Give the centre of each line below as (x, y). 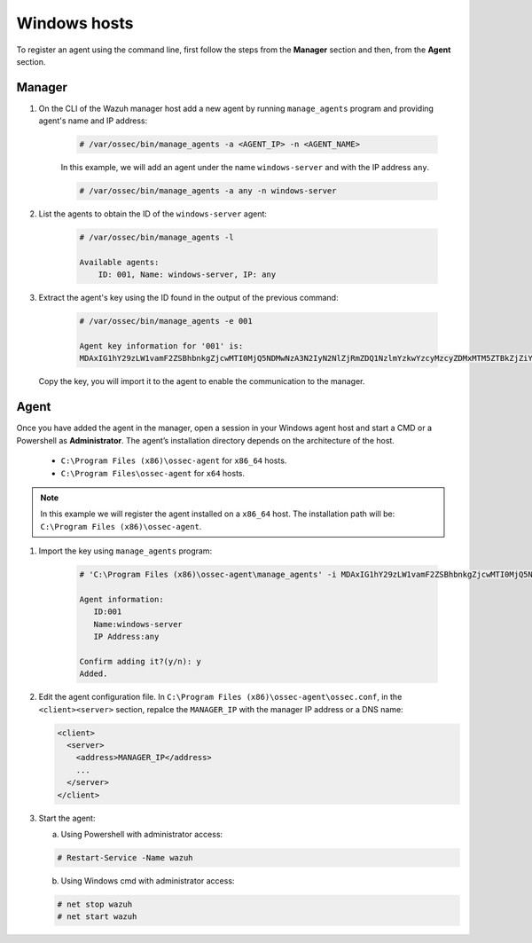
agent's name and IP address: (93, 121)
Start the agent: (67, 818)
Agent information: (121, 599)
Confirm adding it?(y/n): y (140, 661)
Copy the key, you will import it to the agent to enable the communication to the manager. (202, 381)
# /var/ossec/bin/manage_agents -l (156, 238)
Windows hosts (75, 23)
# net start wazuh (97, 917)
